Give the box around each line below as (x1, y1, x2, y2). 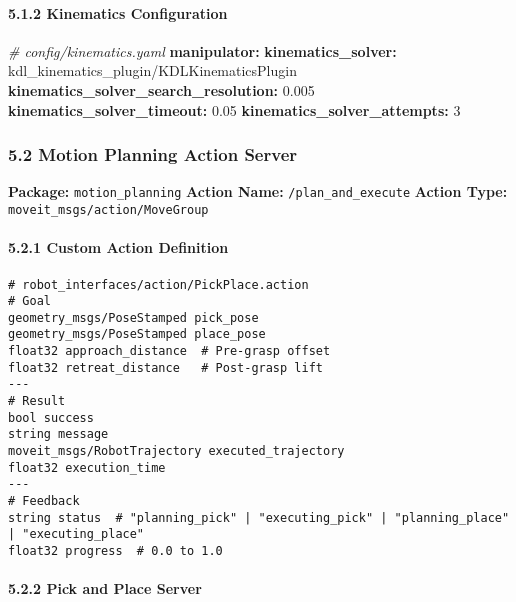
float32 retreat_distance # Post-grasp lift (8, 360, 323, 375)
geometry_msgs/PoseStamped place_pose (8, 327, 266, 342)
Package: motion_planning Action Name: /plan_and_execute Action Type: (8, 181, 508, 202)
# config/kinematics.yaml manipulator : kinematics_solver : (8, 40, 397, 61)
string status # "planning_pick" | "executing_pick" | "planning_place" (8, 510, 510, 525)
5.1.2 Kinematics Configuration (8, 2, 228, 23)
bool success (8, 410, 94, 425)
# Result (8, 394, 66, 409)
